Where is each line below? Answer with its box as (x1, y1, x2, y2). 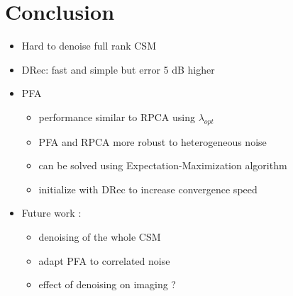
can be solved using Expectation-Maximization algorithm (38, 158, 287, 173)
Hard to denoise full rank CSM (21, 38, 156, 53)
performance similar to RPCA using (38, 109, 195, 124)
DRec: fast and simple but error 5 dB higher (21, 62, 215, 76)
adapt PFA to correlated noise (38, 253, 170, 268)
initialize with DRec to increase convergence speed (38, 181, 258, 196)
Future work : (21, 205, 82, 220)
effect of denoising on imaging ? (38, 277, 176, 292)
